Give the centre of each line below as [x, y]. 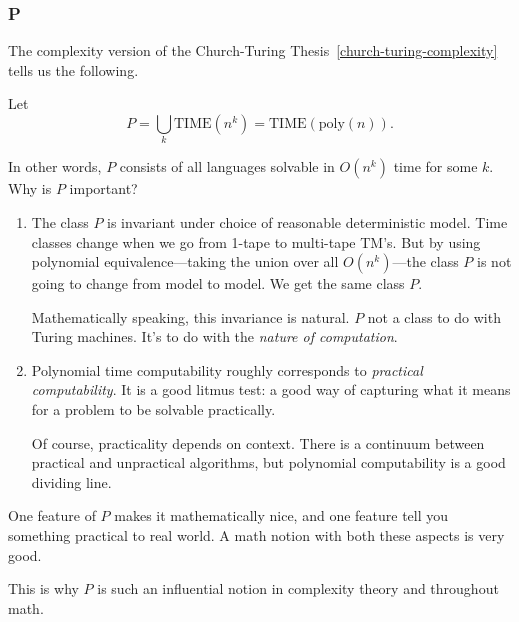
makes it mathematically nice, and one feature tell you [281, 515]
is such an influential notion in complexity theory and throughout [298, 588]
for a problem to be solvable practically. [153, 409]
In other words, [55, 166]
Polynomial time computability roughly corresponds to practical [227, 369]
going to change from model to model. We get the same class [218, 283]
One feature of [52, 515]
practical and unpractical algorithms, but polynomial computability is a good [268, 462]
